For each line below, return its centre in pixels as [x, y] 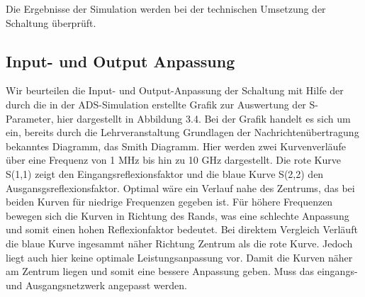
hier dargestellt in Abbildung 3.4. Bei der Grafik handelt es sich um [204, 118]
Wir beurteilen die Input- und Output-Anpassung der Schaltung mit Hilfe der [175, 90]
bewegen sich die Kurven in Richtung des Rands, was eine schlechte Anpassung [178, 215]
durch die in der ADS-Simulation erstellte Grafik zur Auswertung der [156, 104]
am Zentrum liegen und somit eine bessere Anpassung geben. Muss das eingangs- [182, 271]
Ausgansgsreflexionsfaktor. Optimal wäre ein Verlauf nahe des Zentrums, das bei [180, 187]
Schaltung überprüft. [51, 22]
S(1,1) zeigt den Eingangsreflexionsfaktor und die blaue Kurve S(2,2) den [165, 173]
